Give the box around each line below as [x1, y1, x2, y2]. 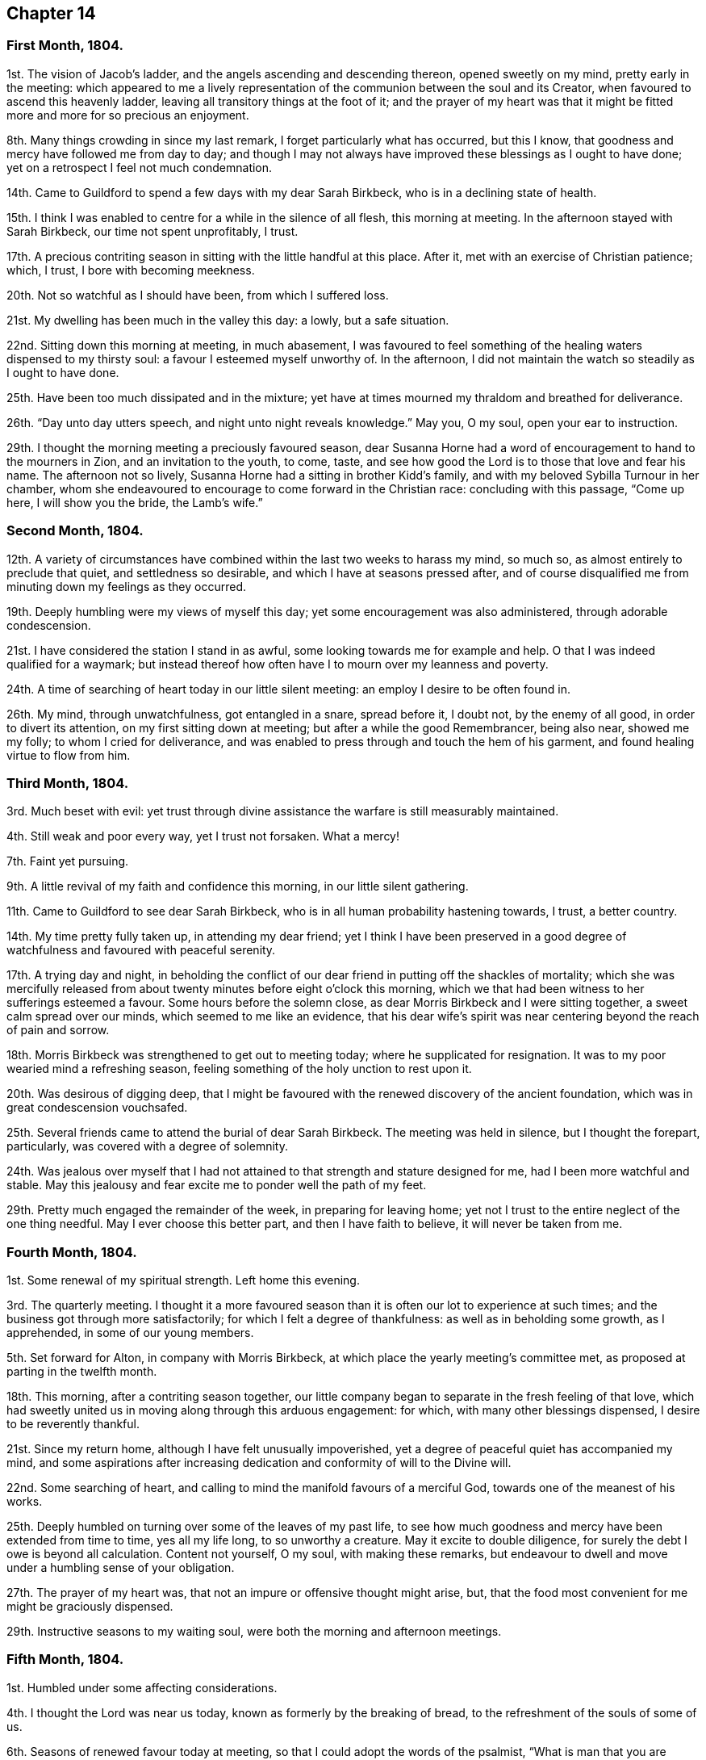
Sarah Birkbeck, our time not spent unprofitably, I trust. [6, 224, 299, 238]
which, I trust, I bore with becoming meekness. [6, 262, 255, 277]
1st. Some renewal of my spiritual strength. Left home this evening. [6, 1273, 360, 1288]
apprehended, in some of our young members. [6, 1326, 254, 1340]
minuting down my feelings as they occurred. [6, 579, 246, 593]
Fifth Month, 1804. [6, 1651, 124, 1668]
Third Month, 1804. [6, 774, 129, 791]
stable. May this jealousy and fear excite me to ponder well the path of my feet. [6, 1178, 427, 1192]
